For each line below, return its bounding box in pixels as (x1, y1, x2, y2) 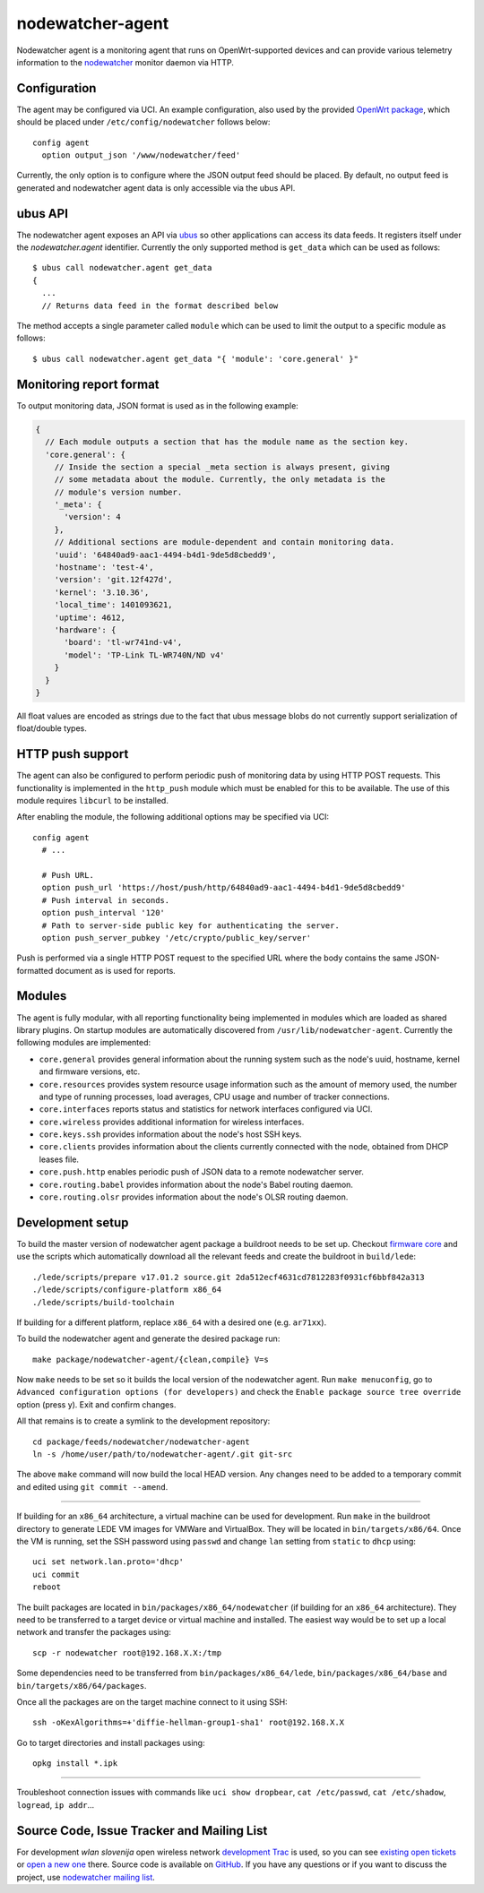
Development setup (16, 1215, 129, 1230)
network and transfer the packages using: (16, 1627, 172, 1638)
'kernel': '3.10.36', (54, 587, 150, 598)
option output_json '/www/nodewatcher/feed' (41, 151, 241, 160)
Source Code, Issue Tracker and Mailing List (16, 1823, 268, 1838)
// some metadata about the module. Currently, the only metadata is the (54, 475, 385, 485)
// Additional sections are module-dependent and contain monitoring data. (54, 538, 395, 547)
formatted (16, 965, 54, 976)
